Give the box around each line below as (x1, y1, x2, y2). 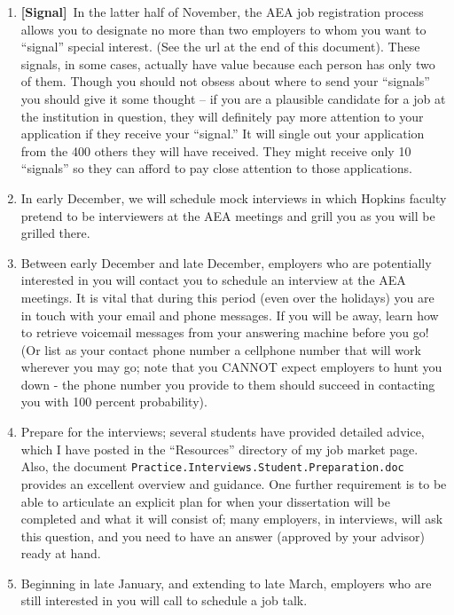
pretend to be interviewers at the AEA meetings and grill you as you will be (20, 206, 435, 225)
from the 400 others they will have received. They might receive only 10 (20, 141, 411, 160)
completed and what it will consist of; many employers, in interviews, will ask (20, 509, 443, 528)
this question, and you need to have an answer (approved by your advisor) (20, 526, 425, 545)
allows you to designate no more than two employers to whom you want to (20, 20, 427, 38)
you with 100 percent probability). (20, 392, 207, 411)
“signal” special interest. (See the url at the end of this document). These (20, 37, 420, 56)
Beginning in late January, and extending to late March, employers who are (20, 573, 432, 592)
